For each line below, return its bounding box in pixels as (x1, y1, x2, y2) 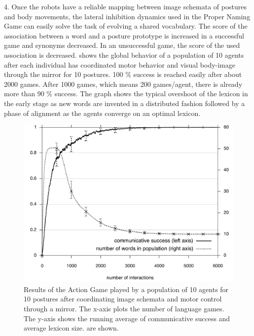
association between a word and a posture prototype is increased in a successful (4, 30, 244, 40)
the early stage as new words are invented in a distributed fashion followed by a (4, 98, 245, 108)
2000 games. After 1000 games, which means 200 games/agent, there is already (4, 78, 243, 89)
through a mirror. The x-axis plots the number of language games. (24, 303, 224, 314)
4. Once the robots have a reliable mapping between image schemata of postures (4, 1, 247, 11)
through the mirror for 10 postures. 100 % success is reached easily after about (4, 69, 242, 79)
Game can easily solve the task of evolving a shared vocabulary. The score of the (4, 21, 248, 31)
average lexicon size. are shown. (24, 323, 119, 333)
